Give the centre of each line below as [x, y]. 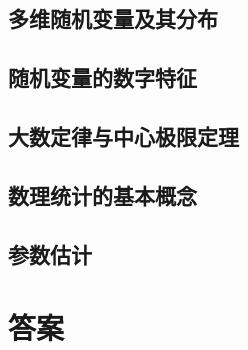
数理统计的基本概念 [102, 194]
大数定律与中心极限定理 [123, 135]
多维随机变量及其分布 [113, 18]
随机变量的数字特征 [102, 77]
